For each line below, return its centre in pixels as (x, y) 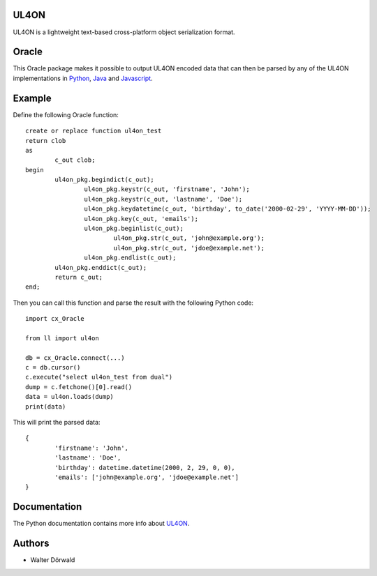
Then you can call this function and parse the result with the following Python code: (133, 303)
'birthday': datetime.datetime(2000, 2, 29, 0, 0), (145, 468)
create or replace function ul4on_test (94, 131)
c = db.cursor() (53, 367)
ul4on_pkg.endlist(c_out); (130, 258)
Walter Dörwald (53, 560)
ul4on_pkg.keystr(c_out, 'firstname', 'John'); (167, 189)
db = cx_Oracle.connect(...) (75, 358)
